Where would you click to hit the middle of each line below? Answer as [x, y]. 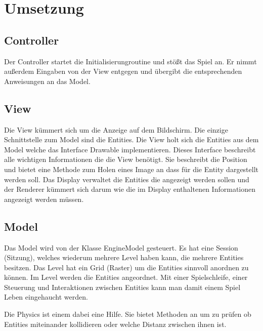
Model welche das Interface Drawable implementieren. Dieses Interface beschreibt [130, 149]
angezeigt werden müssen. [44, 199]
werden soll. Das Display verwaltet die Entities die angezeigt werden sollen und [127, 179]
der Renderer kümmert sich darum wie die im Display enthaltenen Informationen [130, 189]
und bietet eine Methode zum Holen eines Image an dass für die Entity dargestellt [131, 169]
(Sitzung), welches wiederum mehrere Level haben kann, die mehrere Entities [124, 257]
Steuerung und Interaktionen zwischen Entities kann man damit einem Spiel [122, 287]
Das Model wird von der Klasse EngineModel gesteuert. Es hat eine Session [121, 247]
